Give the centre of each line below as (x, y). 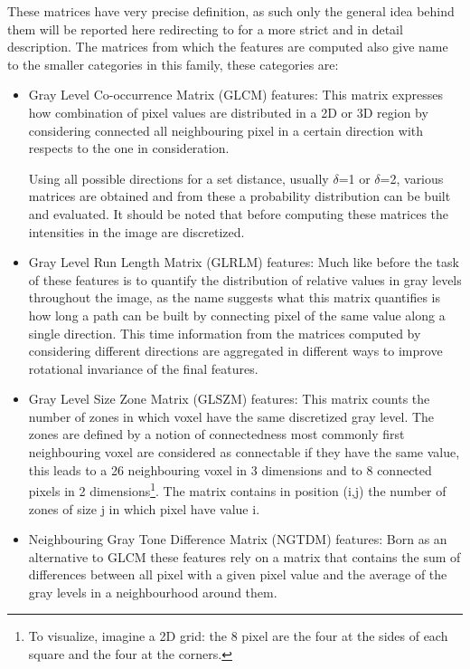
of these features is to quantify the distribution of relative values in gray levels (245, 279)
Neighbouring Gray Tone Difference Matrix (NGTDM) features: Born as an (238, 539)
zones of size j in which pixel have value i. (144, 508)
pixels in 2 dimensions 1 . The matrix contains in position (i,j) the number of (237, 489)
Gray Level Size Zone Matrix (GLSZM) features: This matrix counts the (229, 399)
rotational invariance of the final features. (143, 368)
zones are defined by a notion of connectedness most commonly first (216, 434)
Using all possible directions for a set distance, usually (179, 178)
